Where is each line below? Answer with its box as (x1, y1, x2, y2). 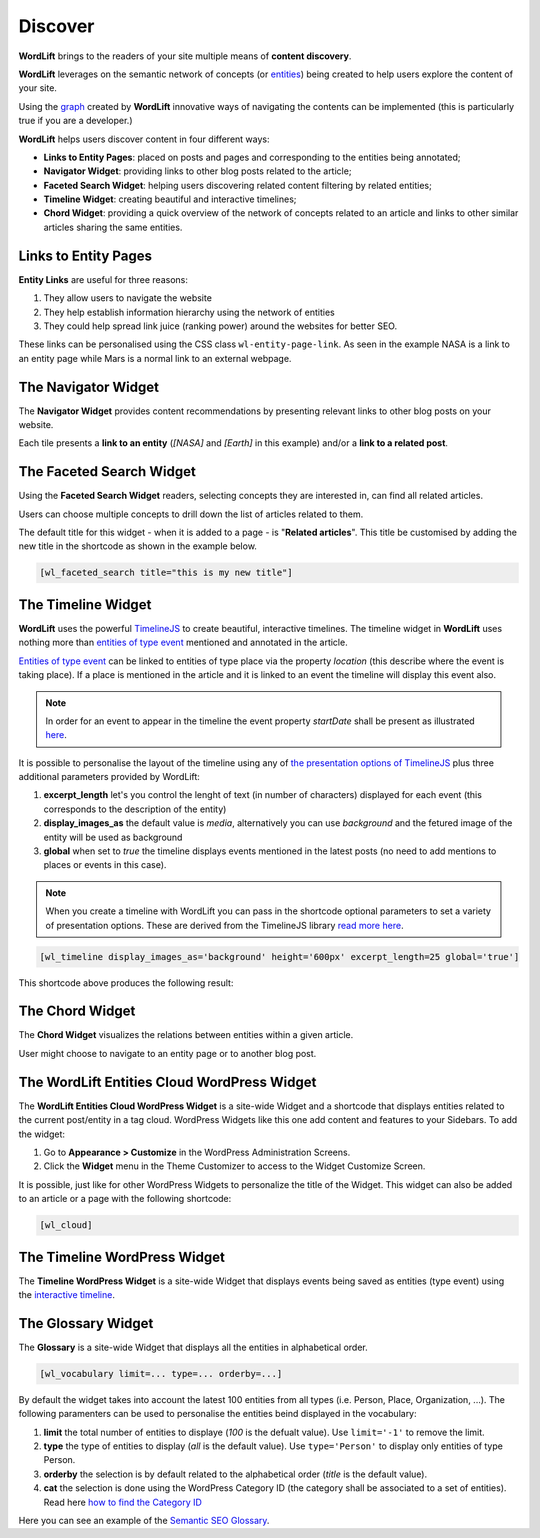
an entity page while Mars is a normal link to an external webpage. (18, 352, 292, 364)
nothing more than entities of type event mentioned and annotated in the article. (18, 636, 349, 649)
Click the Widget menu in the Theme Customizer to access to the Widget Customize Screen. (43, 1160, 426, 1172)
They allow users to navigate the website (43, 292, 212, 304)
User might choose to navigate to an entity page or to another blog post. (18, 1047, 317, 1059)
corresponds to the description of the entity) (43, 803, 227, 815)
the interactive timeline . (18, 1288, 115, 1300)
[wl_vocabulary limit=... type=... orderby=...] (39, 1368, 283, 1379)
